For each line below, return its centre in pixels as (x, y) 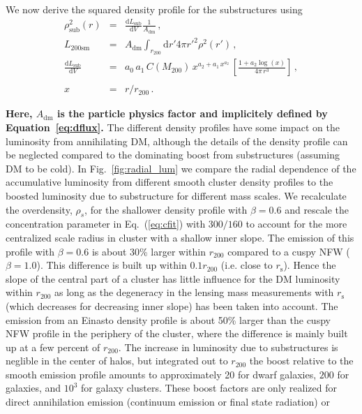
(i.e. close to (247, 265)
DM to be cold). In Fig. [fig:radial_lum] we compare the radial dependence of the (181, 168)
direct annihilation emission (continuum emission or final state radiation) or (168, 402)
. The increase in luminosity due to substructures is (228, 347)
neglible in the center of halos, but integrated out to (117, 361)
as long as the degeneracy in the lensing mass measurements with (194, 292)
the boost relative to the (301, 361)
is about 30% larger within (149, 251)
